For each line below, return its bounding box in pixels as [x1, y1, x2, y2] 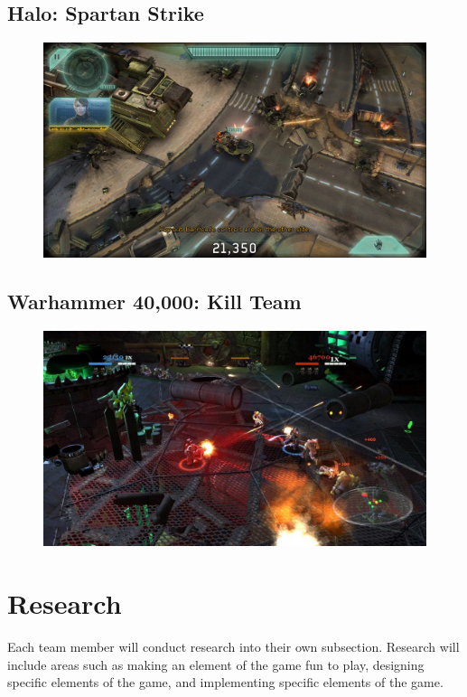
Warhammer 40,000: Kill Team [7, 287, 302, 316]
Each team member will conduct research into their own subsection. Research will [7, 637, 460, 656]
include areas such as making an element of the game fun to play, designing [7, 655, 425, 673]
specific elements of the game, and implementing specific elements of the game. [7, 673, 444, 692]
